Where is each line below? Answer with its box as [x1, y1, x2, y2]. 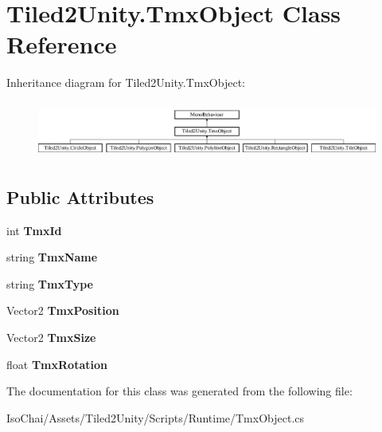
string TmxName [6, 249, 98, 265]
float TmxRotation [6, 355, 107, 372]
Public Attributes [6, 184, 154, 209]
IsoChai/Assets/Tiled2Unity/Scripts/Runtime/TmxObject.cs [6, 409, 305, 426]
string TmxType [6, 275, 93, 292]
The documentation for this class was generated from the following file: [6, 383, 353, 399]
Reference [6, 28, 117, 61]
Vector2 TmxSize [6, 329, 96, 346]
